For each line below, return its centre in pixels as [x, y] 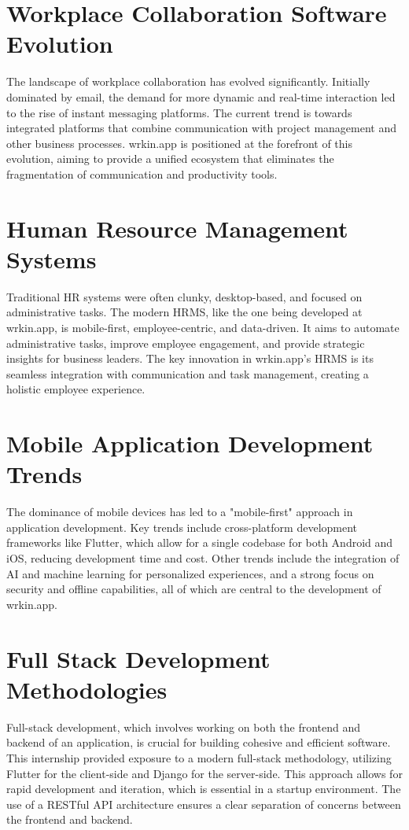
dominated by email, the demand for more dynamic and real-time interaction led [201, 96]
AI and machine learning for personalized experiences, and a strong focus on [190, 573]
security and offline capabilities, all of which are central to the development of [194, 589]
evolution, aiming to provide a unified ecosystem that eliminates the [170, 159]
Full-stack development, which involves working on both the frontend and [184, 727]
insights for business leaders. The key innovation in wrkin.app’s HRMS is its [190, 358]
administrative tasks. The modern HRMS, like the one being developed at [184, 312]
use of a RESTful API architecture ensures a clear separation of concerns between [204, 804]
